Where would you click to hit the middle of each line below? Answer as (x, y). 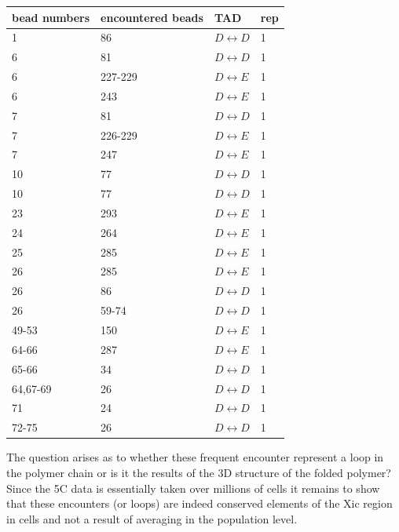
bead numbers (51, 17)
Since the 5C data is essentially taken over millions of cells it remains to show (193, 488)
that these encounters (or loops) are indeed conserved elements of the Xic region (199, 503)
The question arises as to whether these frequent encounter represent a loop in (195, 457)
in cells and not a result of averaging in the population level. (152, 518)
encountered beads (152, 17)
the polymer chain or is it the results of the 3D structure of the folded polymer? (199, 472)
